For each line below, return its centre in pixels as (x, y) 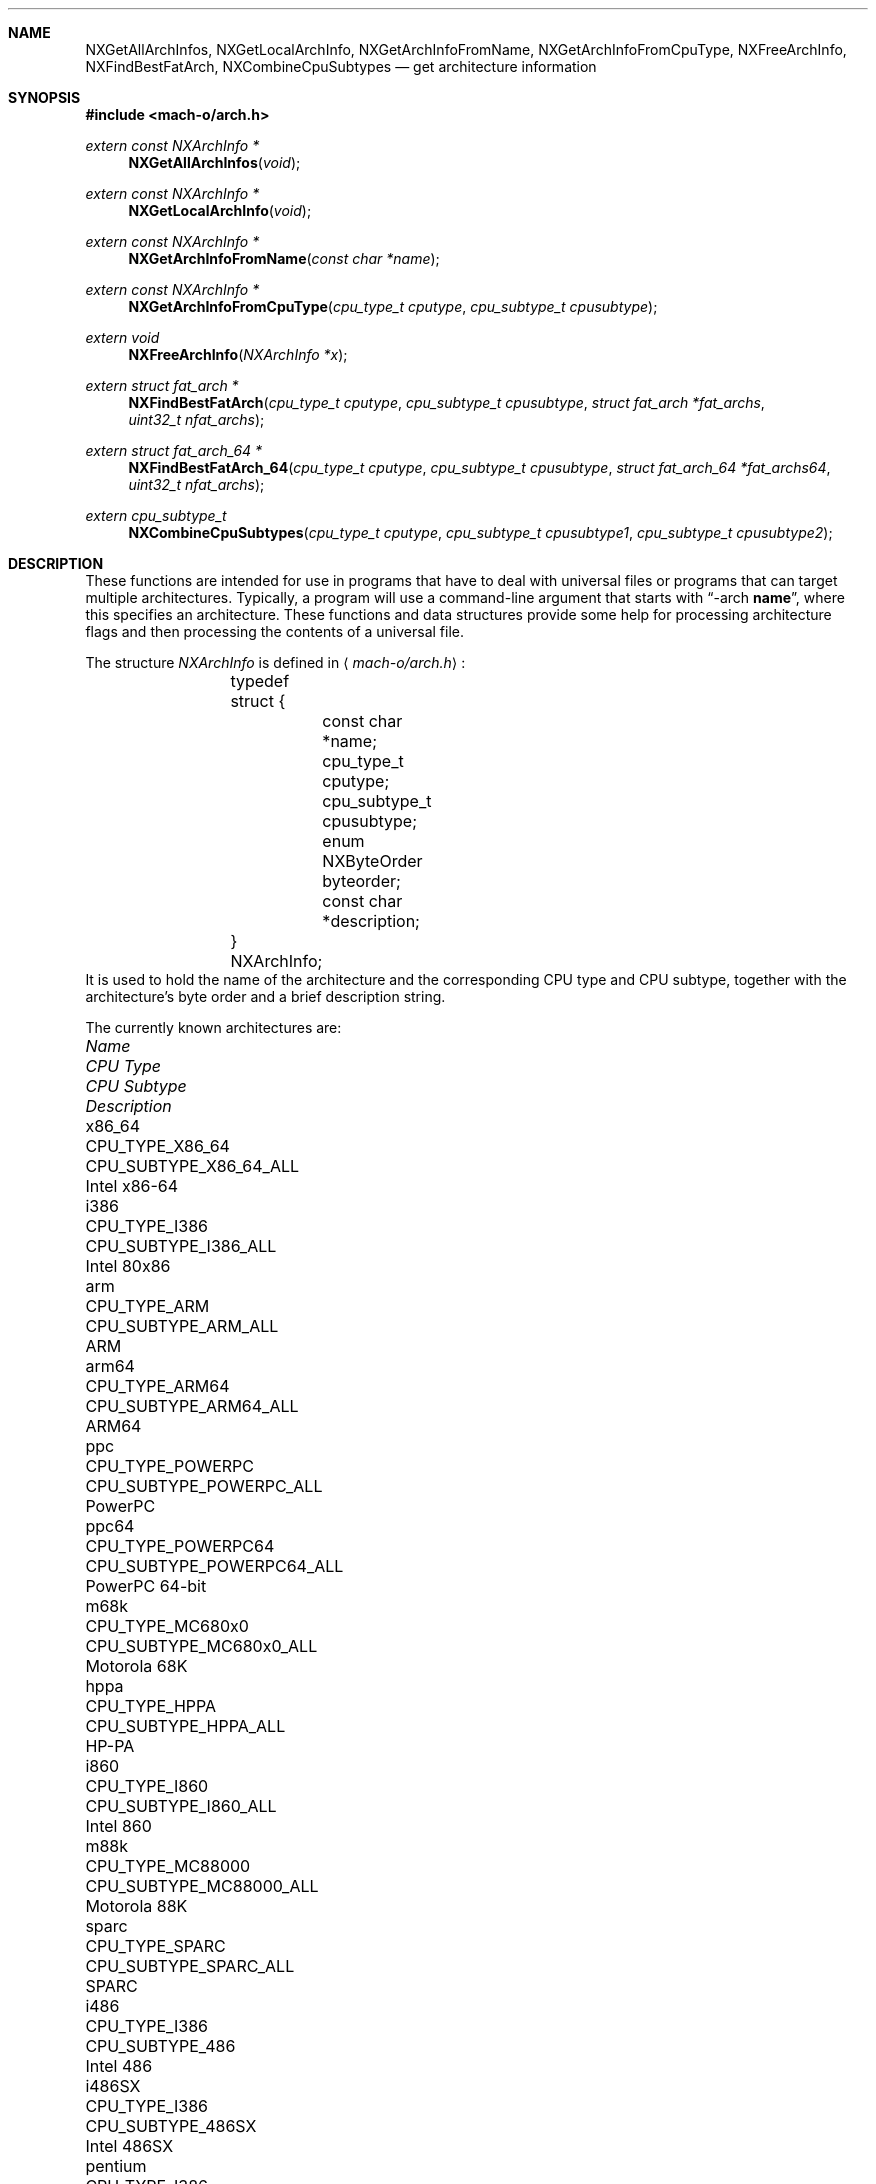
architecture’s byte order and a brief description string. (265, 996)
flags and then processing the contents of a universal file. (275, 631)
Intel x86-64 (132, 1186)
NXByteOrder (372, 861)
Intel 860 (118, 1826)
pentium (116, 2166)
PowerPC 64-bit (146, 1586)
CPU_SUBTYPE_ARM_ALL (182, 1326)
